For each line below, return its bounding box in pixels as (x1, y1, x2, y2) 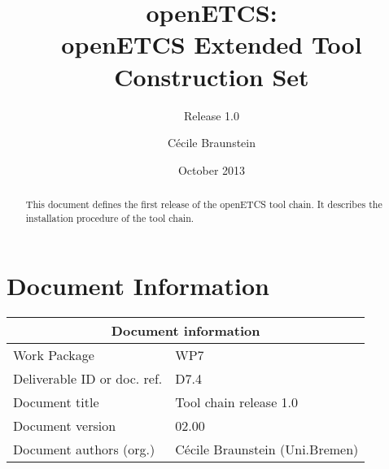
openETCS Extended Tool (61, 28, 362, 61)
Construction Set (114, 59, 309, 93)
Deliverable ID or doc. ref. (13, 369, 163, 389)
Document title (13, 393, 99, 412)
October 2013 (177, 161, 246, 178)
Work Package (13, 345, 94, 365)
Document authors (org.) (13, 440, 155, 459)
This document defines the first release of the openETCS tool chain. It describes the (25, 198, 382, 211)
